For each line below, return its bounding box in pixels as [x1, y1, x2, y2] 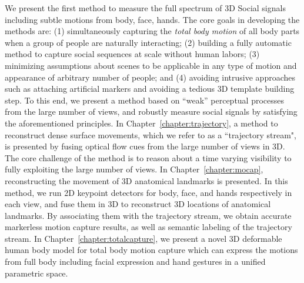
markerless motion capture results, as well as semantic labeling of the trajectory [5, 221, 292, 233]
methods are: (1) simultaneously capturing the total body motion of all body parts [5, 25, 300, 37]
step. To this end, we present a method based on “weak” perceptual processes [5, 94, 285, 106]
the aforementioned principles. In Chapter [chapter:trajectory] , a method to [5, 116, 278, 129]
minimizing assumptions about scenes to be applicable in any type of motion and [5, 59, 297, 71]
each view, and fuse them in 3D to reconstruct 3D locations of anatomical [5, 198, 271, 210]
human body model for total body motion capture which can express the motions [5, 244, 298, 256]
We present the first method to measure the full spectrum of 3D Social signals [5, 2, 286, 14]
